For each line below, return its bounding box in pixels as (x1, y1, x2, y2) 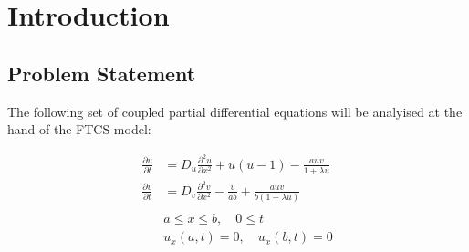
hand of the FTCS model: (7, 120, 151, 139)
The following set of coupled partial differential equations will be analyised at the (7, 101, 463, 121)
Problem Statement (7, 58, 196, 87)
